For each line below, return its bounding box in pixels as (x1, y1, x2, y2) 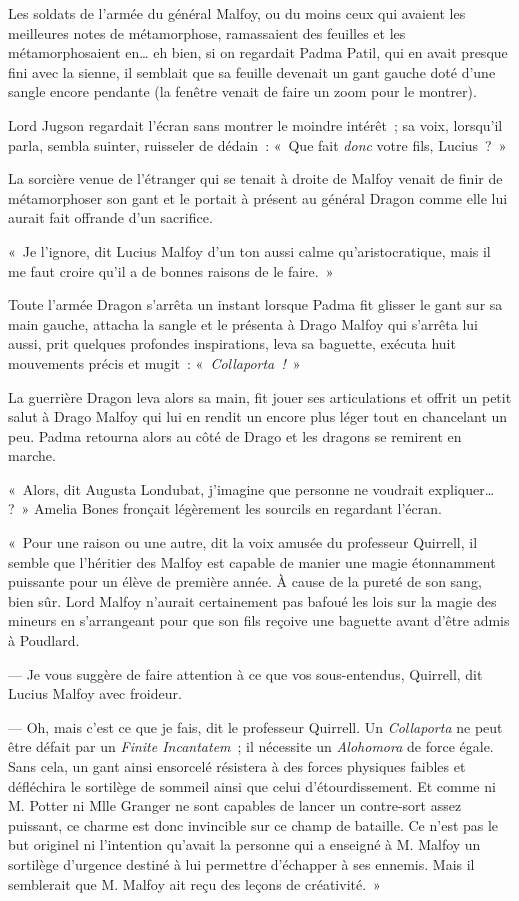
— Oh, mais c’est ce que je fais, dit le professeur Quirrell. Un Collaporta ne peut (8, 716, 503, 737)
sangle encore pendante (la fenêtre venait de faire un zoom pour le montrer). (8, 81, 477, 102)
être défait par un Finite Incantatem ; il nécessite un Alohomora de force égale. (8, 736, 494, 757)
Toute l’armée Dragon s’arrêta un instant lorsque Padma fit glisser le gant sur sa (8, 294, 503, 315)
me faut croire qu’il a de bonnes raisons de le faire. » (8, 260, 334, 281)
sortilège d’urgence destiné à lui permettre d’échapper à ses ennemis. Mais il (8, 853, 475, 874)
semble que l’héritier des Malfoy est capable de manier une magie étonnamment (8, 551, 496, 572)
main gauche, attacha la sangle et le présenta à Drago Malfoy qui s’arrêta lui (8, 313, 478, 334)
